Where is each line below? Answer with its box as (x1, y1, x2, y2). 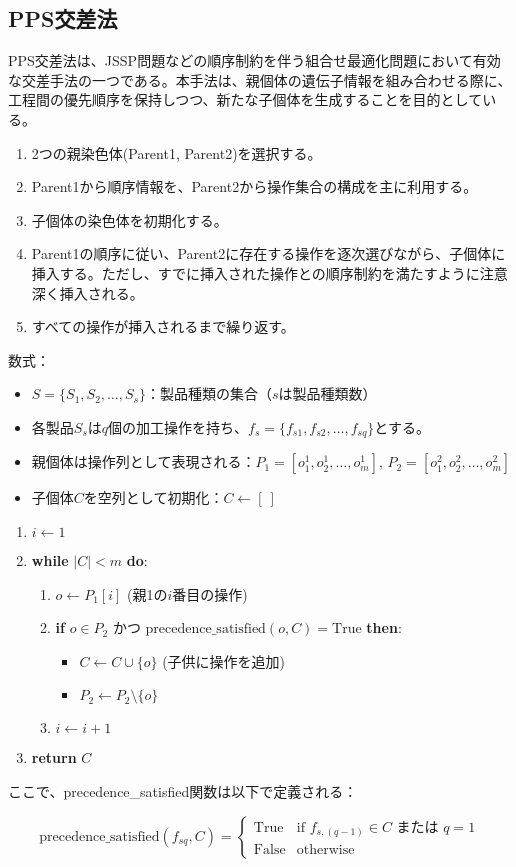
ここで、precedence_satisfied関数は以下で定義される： (8, 780, 358, 801)
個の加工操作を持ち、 (108, 416, 249, 437)
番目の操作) (172, 583, 248, 604)
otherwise (296, 843, 355, 858)
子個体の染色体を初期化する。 (31, 209, 228, 230)
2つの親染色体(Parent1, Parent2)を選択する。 (31, 142, 322, 163)
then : (366, 617, 402, 638)
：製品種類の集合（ (146, 383, 273, 404)
